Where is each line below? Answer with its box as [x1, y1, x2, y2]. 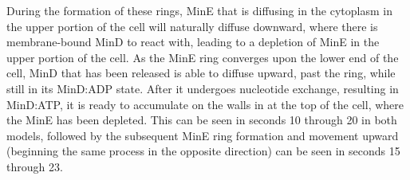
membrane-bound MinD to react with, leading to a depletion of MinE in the [6, 33, 380, 50]
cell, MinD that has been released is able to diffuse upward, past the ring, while [6, 65, 396, 81]
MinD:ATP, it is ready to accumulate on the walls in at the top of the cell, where [6, 96, 404, 112]
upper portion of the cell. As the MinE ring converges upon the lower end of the [6, 49, 399, 65]
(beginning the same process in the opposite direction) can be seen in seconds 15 [6, 143, 400, 159]
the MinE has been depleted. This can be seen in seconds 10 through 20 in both [6, 112, 397, 128]
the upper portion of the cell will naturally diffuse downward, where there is [6, 18, 378, 34]
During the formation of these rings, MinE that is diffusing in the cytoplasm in [6, 2, 392, 18]
